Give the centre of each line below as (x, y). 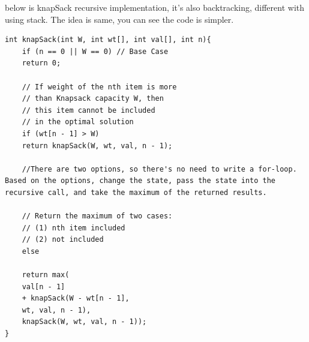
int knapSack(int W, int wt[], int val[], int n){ (108, 40)
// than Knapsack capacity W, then (93, 99)
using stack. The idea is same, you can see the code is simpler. (119, 19)
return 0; (41, 63)
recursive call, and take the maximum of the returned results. (136, 192)
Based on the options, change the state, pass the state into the (140, 181)
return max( (46, 275)
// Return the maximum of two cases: (97, 216)
